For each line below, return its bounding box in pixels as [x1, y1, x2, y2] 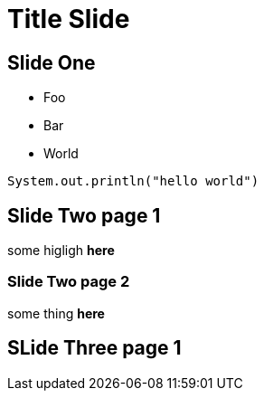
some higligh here [7, 242, 115, 259]
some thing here [7, 305, 105, 321]
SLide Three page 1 [7, 336, 182, 360]
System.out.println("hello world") [7, 174, 259, 189]
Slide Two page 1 [7, 204, 161, 227]
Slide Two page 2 [7, 272, 130, 291]
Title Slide [7, 4, 130, 34]
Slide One [7, 51, 96, 74]
